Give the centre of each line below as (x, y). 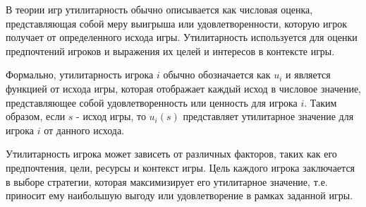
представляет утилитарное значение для (268, 116)
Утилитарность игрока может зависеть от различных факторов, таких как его (171, 154)
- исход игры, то (111, 116)
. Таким (321, 102)
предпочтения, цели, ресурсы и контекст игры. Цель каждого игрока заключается (181, 167)
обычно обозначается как (217, 75)
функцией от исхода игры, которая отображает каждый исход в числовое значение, (183, 88)
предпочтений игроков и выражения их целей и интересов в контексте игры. (170, 51)
